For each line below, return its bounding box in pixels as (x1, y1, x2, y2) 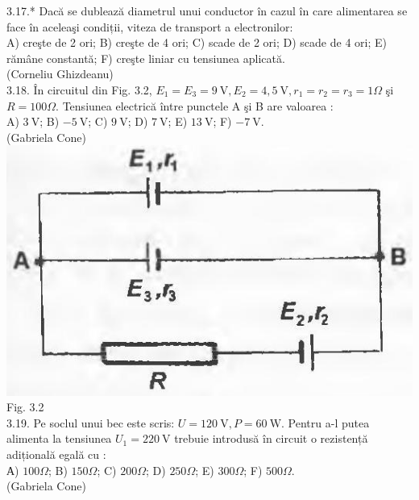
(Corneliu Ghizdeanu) (6, 65, 114, 82)
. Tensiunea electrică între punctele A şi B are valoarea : (56, 97, 334, 114)
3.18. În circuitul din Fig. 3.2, (6, 81, 152, 98)
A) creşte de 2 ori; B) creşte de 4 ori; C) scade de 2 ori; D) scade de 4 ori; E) (6, 34, 387, 51)
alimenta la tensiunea (6, 430, 112, 447)
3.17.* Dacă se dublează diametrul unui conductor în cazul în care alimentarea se (6, 2, 408, 19)
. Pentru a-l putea (281, 414, 370, 431)
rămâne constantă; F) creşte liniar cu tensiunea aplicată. (6, 49, 285, 66)
